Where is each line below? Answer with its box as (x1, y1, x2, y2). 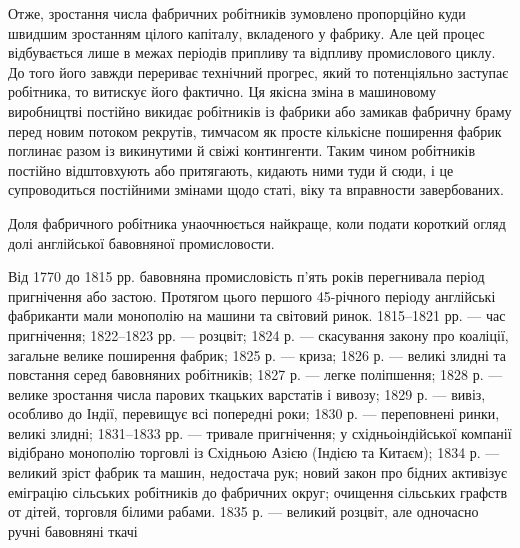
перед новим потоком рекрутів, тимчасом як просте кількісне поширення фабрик (8, 120, 502, 141)
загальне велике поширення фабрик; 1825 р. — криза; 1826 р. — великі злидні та (8, 344, 507, 365)
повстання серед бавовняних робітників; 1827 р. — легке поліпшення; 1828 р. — (8, 364, 503, 385)
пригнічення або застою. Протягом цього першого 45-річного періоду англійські (8, 285, 496, 306)
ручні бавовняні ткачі (8, 520, 138, 541)
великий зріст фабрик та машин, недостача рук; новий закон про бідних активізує (8, 462, 508, 483)
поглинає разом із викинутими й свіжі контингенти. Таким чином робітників (8, 140, 476, 161)
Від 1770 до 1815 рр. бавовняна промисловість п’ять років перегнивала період (8, 266, 485, 287)
